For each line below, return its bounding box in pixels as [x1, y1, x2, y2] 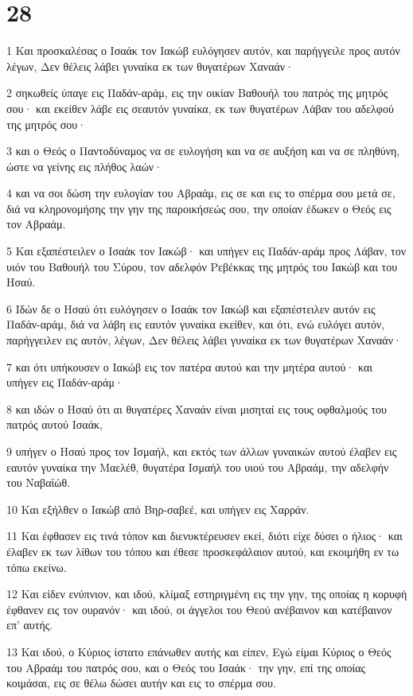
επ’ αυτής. [6, 616, 53, 633]
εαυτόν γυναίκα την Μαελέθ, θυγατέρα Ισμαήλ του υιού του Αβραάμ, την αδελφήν [6, 458, 389, 475]
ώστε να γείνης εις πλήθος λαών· [6, 157, 163, 174]
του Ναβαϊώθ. [6, 474, 71, 491]
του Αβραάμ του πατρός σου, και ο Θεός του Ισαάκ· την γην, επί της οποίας [6, 659, 366, 675]
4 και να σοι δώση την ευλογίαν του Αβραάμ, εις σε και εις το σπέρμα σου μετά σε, [6, 185, 395, 201]
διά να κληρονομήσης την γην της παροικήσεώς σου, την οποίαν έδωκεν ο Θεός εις [6, 200, 392, 216]
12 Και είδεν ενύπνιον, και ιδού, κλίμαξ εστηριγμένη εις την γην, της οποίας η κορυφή [6, 585, 407, 602]
